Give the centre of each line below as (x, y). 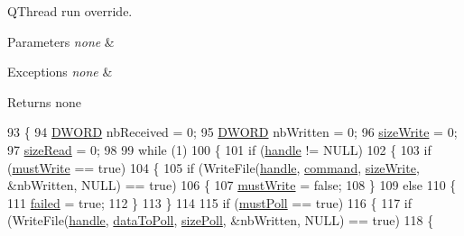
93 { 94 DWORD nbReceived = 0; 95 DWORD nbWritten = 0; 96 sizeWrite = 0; (232, 132)
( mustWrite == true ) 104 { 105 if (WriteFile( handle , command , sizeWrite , (213, 167)
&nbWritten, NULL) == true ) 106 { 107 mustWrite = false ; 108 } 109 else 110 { (232, 185)
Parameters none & (61, 41)
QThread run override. (70, 11)
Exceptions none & (60, 72)
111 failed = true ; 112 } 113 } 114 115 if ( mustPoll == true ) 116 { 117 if (210, 202)
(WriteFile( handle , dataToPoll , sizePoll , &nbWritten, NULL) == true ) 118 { (221, 220)
